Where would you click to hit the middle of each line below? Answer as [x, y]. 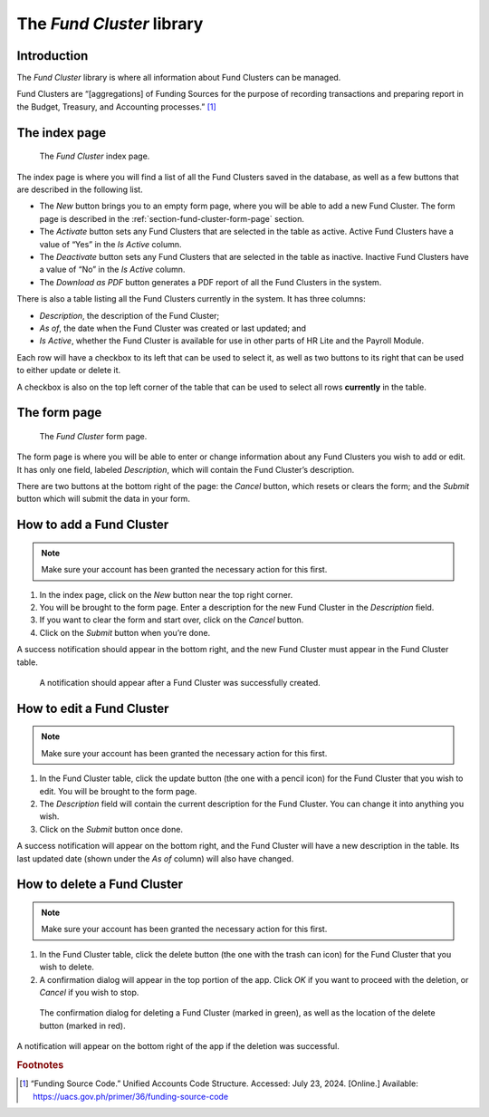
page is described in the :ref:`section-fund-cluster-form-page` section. [172, 218]
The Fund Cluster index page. [95, 156]
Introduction [53, 56]
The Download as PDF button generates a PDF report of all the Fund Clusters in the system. [211, 282]
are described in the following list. [80, 189]
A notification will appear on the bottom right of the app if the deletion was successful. [178, 1046]
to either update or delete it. [69, 371]
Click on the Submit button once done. [111, 829]
